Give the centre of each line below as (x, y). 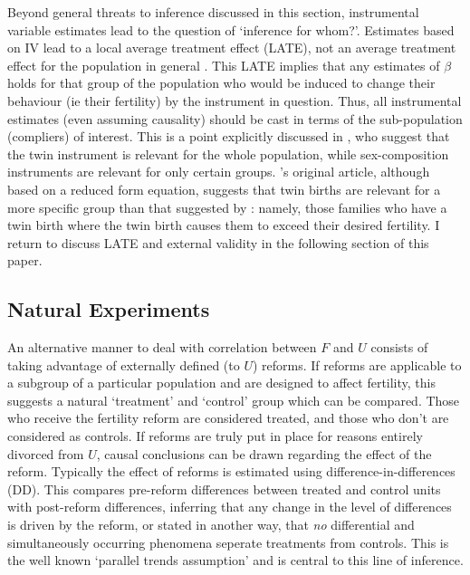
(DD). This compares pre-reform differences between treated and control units (224, 489)
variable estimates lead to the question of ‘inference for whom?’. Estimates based (231, 29)
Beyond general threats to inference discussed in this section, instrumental (213, 12)
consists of (399, 347)
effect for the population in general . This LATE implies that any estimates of (224, 65)
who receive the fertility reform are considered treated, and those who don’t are (228, 418)
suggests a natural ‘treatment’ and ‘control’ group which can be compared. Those (234, 400)
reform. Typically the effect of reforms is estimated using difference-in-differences (231, 471)
